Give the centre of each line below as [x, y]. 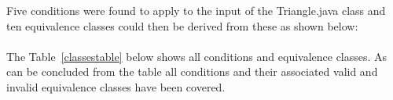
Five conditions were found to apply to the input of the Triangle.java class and [196, 10]
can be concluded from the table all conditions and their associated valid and [192, 71]
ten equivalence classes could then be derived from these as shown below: [182, 25]
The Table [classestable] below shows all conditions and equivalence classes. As [197, 56]
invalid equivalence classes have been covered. [116, 86]
